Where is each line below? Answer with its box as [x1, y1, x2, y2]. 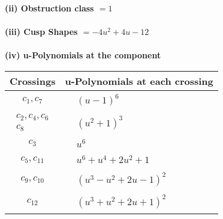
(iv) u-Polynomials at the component [5, 49, 161, 61]
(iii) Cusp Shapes [5, 25, 78, 38]
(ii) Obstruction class [5, 2, 94, 14]
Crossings [10, 73, 56, 88]
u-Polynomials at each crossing [65, 73, 213, 88]
